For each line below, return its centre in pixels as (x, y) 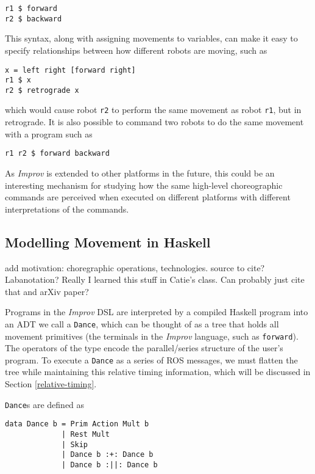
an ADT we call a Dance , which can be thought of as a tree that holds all (142, 323)
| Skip (75, 444)
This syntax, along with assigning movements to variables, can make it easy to (151, 38)
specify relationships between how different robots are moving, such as (136, 50)
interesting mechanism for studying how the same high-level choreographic (144, 185)
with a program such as (49, 133)
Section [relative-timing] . (51, 384)
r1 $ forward (31, 9)
